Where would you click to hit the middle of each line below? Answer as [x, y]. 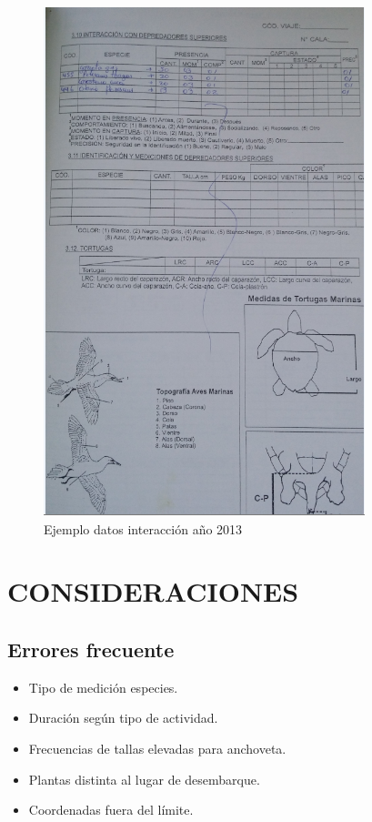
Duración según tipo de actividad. [123, 718]
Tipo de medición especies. [103, 687]
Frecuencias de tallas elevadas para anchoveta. [157, 748]
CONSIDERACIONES [153, 591]
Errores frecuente [91, 649]
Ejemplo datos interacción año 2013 [143, 528]
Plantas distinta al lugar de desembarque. [144, 779]
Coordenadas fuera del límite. [111, 810]
